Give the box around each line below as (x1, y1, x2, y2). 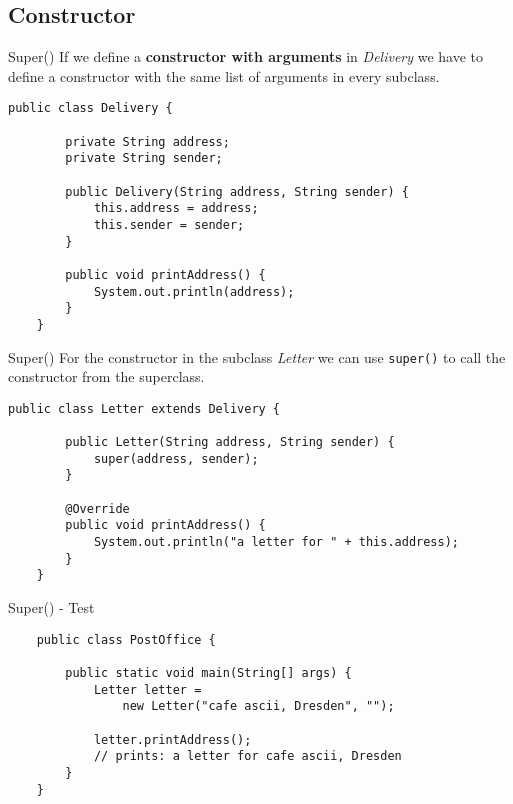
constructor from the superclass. (8, 366, 205, 387)
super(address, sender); (93, 451, 259, 466)
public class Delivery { (8, 101, 173, 116)
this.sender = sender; (93, 217, 245, 232)
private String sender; (65, 151, 223, 166)
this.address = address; (93, 201, 259, 216)
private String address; (65, 134, 230, 149)
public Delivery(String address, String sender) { (65, 184, 409, 199)
